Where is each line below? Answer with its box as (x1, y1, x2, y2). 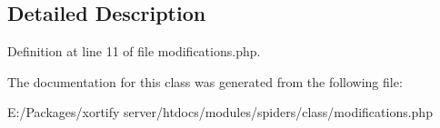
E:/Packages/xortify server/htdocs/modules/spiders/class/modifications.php (7, 103, 433, 122)
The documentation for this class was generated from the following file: (7, 72, 403, 91)
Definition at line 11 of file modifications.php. (7, 42, 261, 61)
